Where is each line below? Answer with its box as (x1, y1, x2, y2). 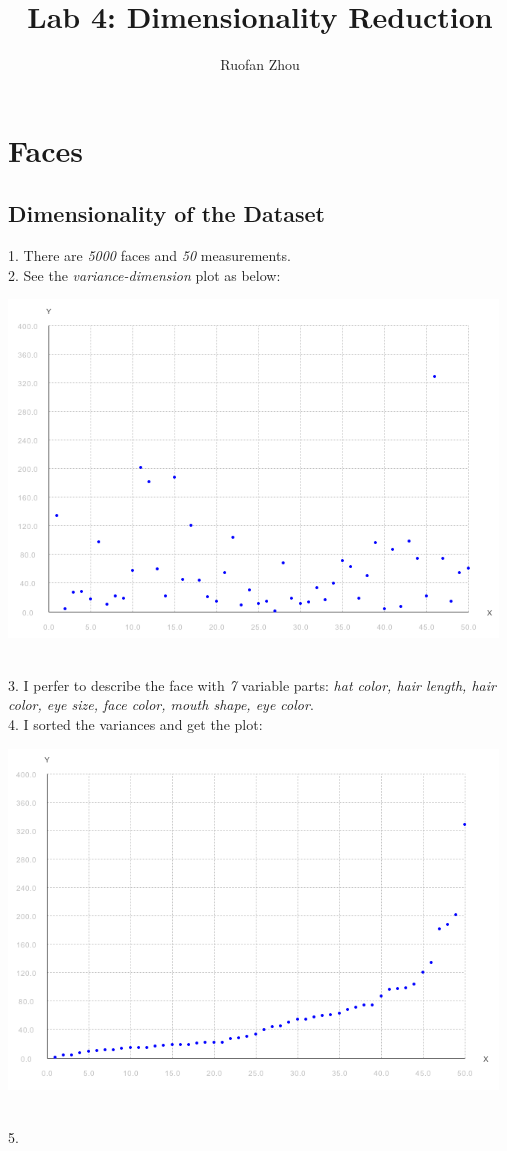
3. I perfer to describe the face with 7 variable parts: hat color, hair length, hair (8, 674, 496, 695)
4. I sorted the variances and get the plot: (8, 713, 263, 734)
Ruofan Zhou (220, 54, 300, 75)
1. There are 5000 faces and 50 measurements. (8, 245, 291, 266)
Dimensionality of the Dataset (8, 198, 325, 229)
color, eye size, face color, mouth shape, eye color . (8, 694, 314, 715)
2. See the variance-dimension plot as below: (8, 264, 281, 285)
